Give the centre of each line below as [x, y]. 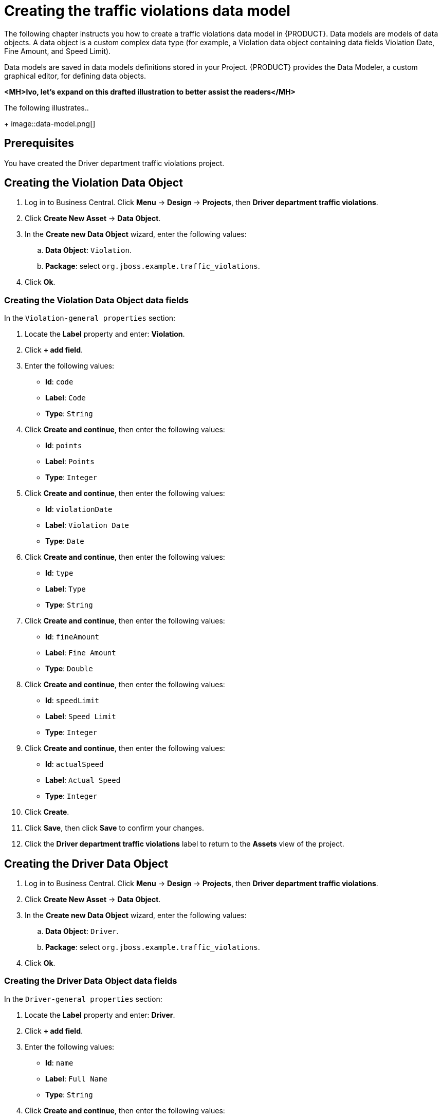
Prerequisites [39, 143]
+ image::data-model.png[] [50, 123]
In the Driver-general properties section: [83, 999]
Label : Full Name [76, 1078]
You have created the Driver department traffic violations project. [114, 163]
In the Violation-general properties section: [90, 318]
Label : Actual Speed [83, 780]
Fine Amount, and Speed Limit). [58, 51]
